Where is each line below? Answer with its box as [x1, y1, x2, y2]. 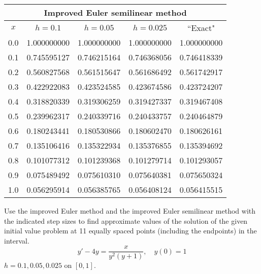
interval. [4, 235, 29, 246]
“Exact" [187, 22, 215, 33]
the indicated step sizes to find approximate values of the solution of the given [4, 215, 248, 226]
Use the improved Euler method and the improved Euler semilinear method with [4, 205, 256, 216]
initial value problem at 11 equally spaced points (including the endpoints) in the [4, 225, 257, 236]
